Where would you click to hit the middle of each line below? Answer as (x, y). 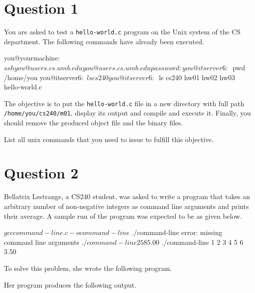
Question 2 (41, 173)
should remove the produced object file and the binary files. (93, 123)
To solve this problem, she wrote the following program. (88, 268)
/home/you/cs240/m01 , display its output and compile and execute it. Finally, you (127, 113)
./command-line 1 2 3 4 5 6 (202, 242)
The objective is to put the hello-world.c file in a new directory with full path (124, 103)
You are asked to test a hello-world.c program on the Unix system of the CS (122, 32)
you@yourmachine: (32, 58)
